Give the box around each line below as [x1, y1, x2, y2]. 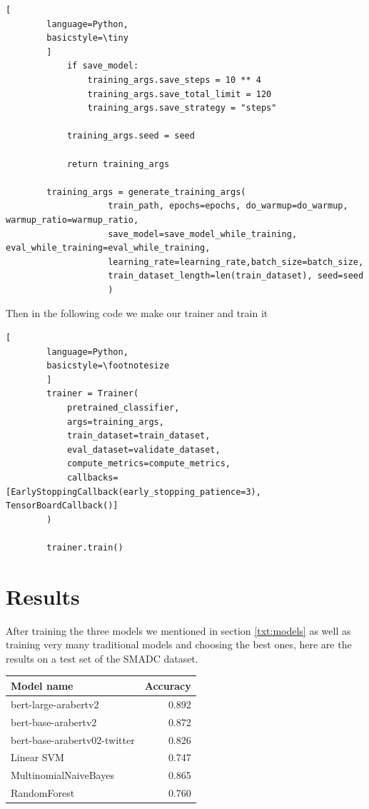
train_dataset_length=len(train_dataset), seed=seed [108, 271, 364, 281]
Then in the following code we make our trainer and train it [6, 306, 268, 321]
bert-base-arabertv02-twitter [11, 732, 135, 747]
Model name [11, 678, 74, 693]
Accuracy [144, 678, 191, 693]
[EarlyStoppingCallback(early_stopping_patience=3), [6, 486, 261, 497]
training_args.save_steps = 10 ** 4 [87, 74, 261, 85]
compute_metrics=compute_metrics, [66, 458, 231, 469]
